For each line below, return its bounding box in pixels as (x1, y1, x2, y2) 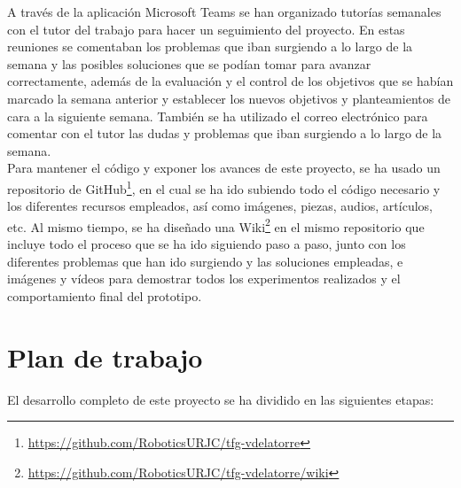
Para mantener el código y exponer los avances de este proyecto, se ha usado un (7, 159, 441, 177)
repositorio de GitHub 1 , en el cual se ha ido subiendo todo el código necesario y (7, 176, 441, 198)
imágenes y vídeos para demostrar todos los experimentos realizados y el (7, 269, 401, 288)
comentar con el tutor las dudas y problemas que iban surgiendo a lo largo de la (7, 124, 442, 143)
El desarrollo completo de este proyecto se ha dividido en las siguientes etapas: (7, 390, 434, 408)
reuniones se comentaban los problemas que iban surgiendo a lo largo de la (7, 37, 413, 56)
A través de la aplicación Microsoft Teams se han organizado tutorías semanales (7, 3, 441, 20)
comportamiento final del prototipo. (7, 286, 202, 305)
